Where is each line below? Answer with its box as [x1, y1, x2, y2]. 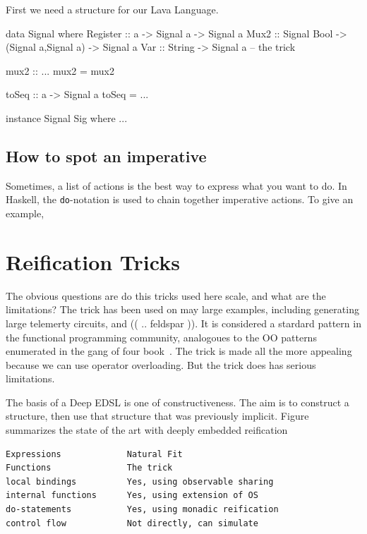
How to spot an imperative [6, 145, 207, 166]
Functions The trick [6, 463, 173, 473]
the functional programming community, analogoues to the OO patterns [6, 329, 317, 344]
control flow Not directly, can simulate [6, 518, 258, 528]
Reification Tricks [6, 247, 180, 276]
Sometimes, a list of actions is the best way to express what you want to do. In [6, 178, 347, 193]
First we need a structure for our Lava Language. [6, 2, 219, 16]
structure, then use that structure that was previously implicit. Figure [6, 408, 309, 423]
